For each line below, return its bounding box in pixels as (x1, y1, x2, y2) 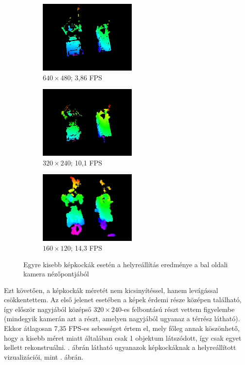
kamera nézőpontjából (23, 269, 89, 279)
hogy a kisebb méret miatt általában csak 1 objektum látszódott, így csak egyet (4, 332, 242, 343)
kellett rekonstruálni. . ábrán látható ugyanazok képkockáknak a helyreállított (4, 342, 236, 352)
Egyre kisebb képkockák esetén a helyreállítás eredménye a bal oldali (23, 259, 228, 269)
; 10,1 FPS (70, 157, 103, 167)
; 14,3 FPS (70, 242, 103, 253)
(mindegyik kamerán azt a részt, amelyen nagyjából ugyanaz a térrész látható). (4, 313, 240, 324)
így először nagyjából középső (4, 304, 91, 314)
